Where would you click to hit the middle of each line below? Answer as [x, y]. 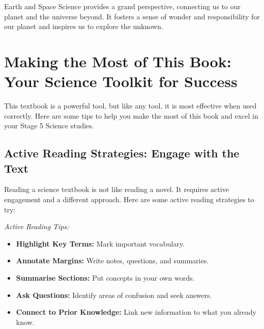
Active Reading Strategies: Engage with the [122, 153]
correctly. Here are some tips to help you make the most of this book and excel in [131, 115]
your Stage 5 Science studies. [49, 126]
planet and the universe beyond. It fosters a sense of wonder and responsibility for [132, 16]
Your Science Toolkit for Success [121, 81]
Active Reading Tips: [37, 226]
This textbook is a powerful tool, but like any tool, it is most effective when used [130, 106]
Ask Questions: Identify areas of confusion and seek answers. [114, 295]
